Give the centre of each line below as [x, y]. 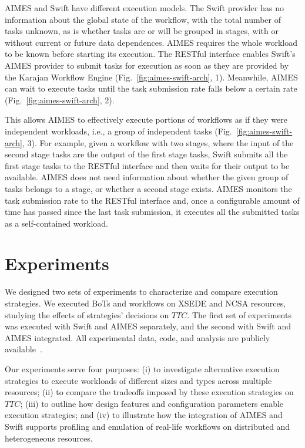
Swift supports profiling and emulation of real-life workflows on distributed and [148, 426]
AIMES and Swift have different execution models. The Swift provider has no [144, 8]
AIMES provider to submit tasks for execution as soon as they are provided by [147, 65]
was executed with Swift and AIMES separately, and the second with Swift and [148, 326]
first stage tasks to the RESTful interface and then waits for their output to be [147, 165]
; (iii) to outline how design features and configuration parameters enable [152, 403]
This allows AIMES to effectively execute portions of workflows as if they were [146, 119]
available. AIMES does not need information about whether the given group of [147, 177]
